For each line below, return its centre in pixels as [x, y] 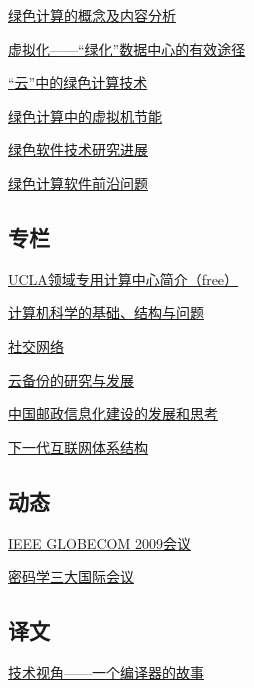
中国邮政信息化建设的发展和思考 [113, 413]
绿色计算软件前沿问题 [78, 182]
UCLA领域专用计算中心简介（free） [123, 278]
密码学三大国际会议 [71, 576]
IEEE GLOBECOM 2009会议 [99, 542]
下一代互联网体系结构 [78, 446]
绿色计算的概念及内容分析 [92, 15]
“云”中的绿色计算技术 [78, 82]
